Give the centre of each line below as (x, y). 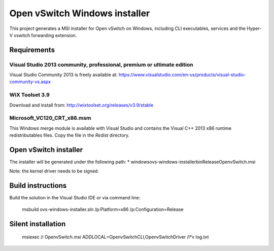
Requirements (32, 50)
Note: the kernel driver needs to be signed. (54, 171)
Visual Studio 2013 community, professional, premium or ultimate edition (101, 64)
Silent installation (38, 224)
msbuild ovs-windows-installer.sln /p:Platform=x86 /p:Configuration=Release (103, 209)
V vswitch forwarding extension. (43, 35)
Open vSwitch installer (46, 150)
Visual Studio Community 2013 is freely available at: (63, 75)
